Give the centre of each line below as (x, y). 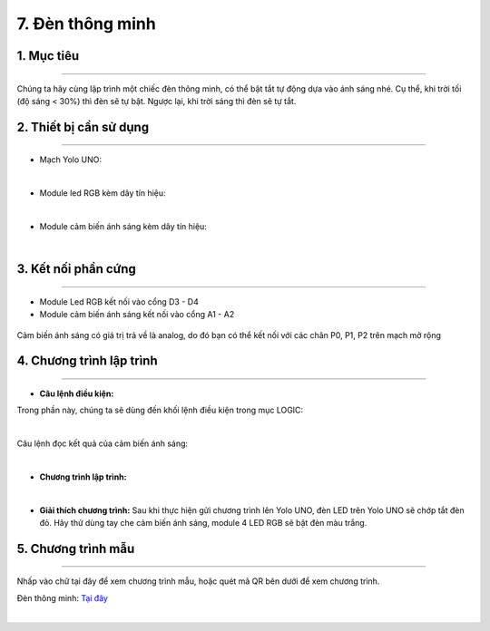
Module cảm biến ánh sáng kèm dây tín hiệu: (123, 226)
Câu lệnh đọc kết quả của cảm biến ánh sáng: (103, 443)
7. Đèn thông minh (86, 24)
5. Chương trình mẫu (76, 548)
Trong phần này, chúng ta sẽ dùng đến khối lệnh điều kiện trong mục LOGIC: (160, 410)
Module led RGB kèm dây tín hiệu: (103, 193)
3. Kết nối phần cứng (76, 269)
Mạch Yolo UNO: (70, 160)
